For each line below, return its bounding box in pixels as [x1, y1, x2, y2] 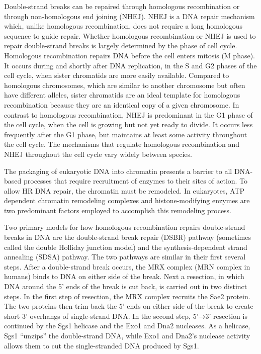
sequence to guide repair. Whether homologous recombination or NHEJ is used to [4, 30, 256, 41]
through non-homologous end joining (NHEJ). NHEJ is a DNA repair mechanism [4, 11, 255, 21]
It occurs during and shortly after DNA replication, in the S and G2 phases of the [4, 60, 257, 70]
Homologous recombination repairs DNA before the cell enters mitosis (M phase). [4, 50, 255, 60]
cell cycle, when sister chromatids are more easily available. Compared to [4, 70, 229, 80]
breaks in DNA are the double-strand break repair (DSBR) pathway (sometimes [4, 232, 251, 242]
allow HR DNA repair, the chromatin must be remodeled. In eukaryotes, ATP [4, 185, 245, 196]
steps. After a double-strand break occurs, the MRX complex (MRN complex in [4, 261, 250, 272]
